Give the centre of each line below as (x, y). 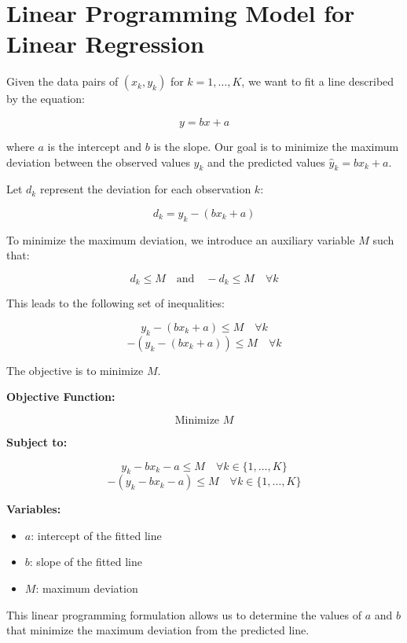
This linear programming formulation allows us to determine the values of (184, 614)
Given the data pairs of (62, 81)
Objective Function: (61, 397)
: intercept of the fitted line (96, 535)
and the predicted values (266, 162)
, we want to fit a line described (318, 81)
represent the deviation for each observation (145, 189)
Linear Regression (106, 44)
